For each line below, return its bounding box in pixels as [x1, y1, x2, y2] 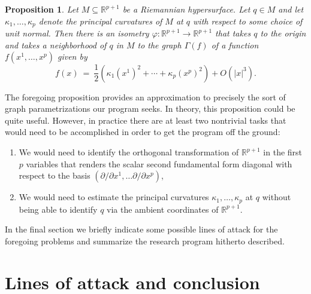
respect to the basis [19, 169, 90, 182]
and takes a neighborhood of [5, 38, 107, 51]
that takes [215, 27, 251, 39]
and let [278, 3, 304, 15]
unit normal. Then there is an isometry [5, 27, 149, 39]
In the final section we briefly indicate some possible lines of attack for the [5, 223, 278, 235]
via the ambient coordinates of [107, 203, 219, 215]
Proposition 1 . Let [5, 3, 78, 15]
